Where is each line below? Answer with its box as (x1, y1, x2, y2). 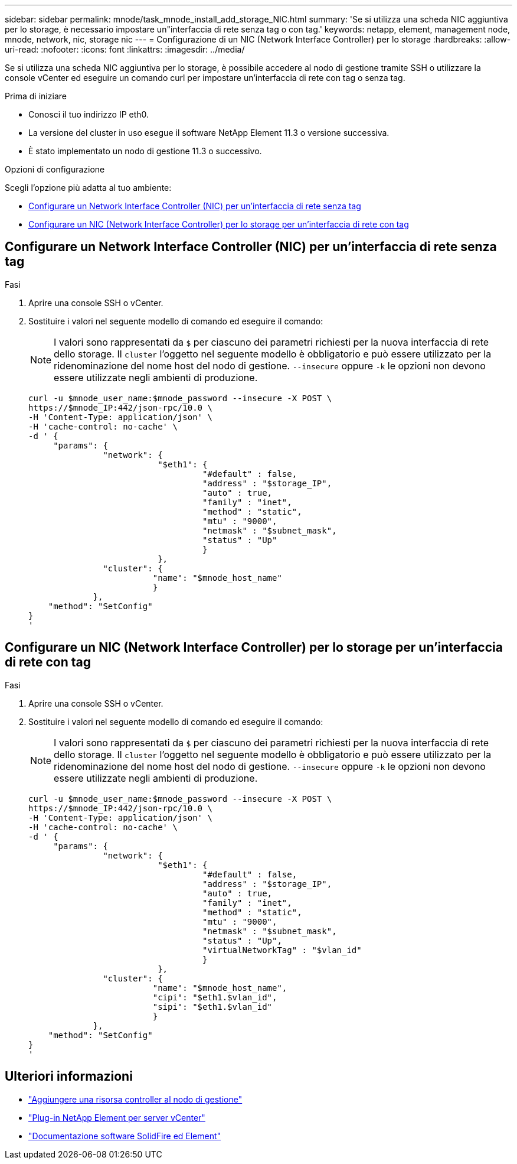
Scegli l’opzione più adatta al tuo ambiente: (5, 183, 172, 193)
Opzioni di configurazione (5, 164, 105, 174)
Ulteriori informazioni (5, 1069, 133, 1084)
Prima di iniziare (5, 91, 67, 101)
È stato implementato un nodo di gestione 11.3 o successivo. (28, 146, 262, 156)
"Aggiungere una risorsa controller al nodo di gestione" (28, 1094, 243, 1104)
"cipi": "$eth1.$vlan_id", (152, 992, 277, 1002)
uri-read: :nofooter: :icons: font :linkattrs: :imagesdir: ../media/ (5, 44, 245, 54)
